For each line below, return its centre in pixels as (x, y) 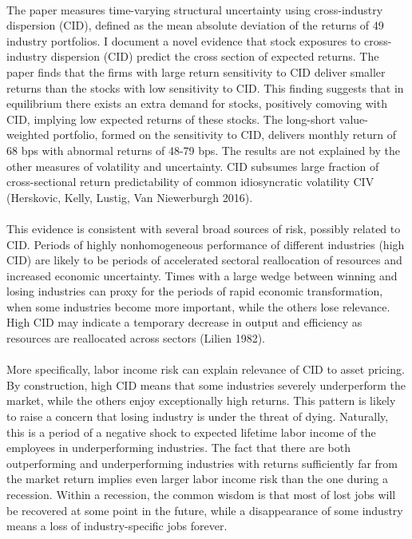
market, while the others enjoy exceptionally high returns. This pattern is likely (201, 400)
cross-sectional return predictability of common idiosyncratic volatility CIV (190, 182)
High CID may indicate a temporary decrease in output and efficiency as (184, 322)
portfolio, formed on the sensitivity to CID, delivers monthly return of (224, 135)
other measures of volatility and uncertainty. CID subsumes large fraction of (193, 166)
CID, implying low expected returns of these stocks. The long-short (171, 119)
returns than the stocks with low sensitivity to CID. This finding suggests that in (205, 87)
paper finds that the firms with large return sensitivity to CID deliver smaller (196, 71)
